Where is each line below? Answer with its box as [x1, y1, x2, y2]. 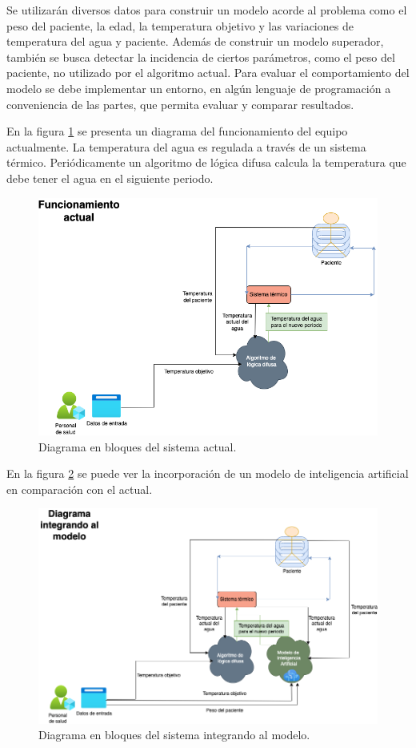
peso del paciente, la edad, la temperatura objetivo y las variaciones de [6, 17, 354, 34]
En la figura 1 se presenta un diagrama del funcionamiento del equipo [6, 123, 348, 139]
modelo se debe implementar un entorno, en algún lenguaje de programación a [6, 79, 391, 96]
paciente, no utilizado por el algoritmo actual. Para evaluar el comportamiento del [6, 64, 410, 81]
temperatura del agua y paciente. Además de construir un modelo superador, [6, 33, 384, 50]
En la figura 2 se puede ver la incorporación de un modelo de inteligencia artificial [6, 465, 409, 482]
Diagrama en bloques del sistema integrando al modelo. [38, 726, 310, 743]
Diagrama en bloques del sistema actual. [38, 438, 237, 455]
